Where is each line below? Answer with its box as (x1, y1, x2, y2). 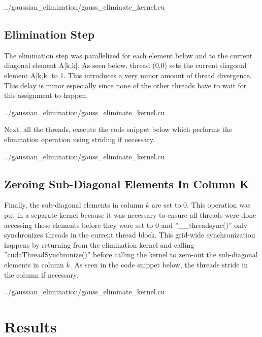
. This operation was (187, 199, 251, 210)
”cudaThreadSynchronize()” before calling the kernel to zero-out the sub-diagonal (4, 249, 258, 260)
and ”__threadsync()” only (161, 219, 248, 230)
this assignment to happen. (4, 90, 88, 100)
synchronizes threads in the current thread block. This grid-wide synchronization (4, 229, 255, 240)
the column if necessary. (4, 269, 79, 280)
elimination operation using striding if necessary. (4, 133, 155, 144)
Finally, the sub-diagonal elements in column (4, 199, 144, 210)
